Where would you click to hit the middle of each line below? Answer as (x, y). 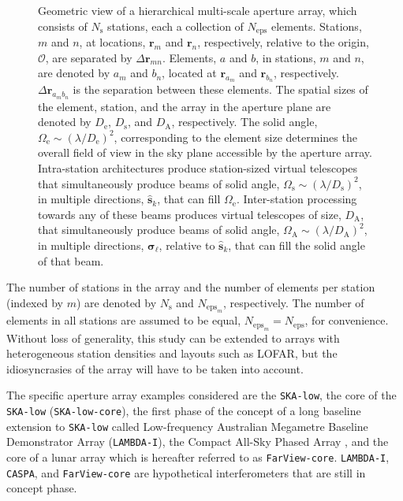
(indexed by (35, 302)
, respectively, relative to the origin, (283, 42)
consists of (63, 26)
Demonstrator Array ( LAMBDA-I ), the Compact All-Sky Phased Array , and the (198, 442)
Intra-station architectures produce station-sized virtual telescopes (198, 168)
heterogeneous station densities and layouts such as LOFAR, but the (172, 353)
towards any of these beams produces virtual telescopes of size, (190, 214)
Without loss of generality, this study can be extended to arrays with (173, 338)
